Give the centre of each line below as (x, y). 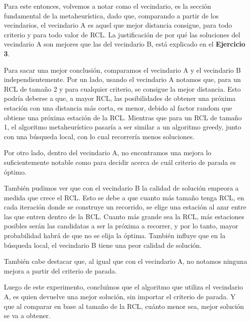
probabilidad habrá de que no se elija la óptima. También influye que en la (115, 235)
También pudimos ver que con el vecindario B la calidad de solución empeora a (121, 188)
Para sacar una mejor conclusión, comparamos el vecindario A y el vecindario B (122, 70)
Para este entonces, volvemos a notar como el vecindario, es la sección (108, 6)
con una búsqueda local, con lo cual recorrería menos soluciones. (99, 136)
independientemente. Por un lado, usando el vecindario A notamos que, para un (122, 79)
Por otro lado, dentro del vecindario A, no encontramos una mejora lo (108, 153)
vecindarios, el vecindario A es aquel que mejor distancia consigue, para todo (118, 25)
